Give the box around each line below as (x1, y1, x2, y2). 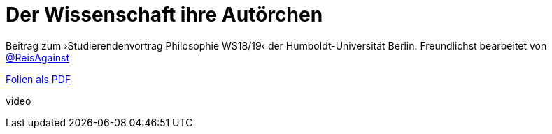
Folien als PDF (6, 73, 71, 85)
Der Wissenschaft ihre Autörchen (6, 3, 323, 27)
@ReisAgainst (6, 51, 70, 64)
